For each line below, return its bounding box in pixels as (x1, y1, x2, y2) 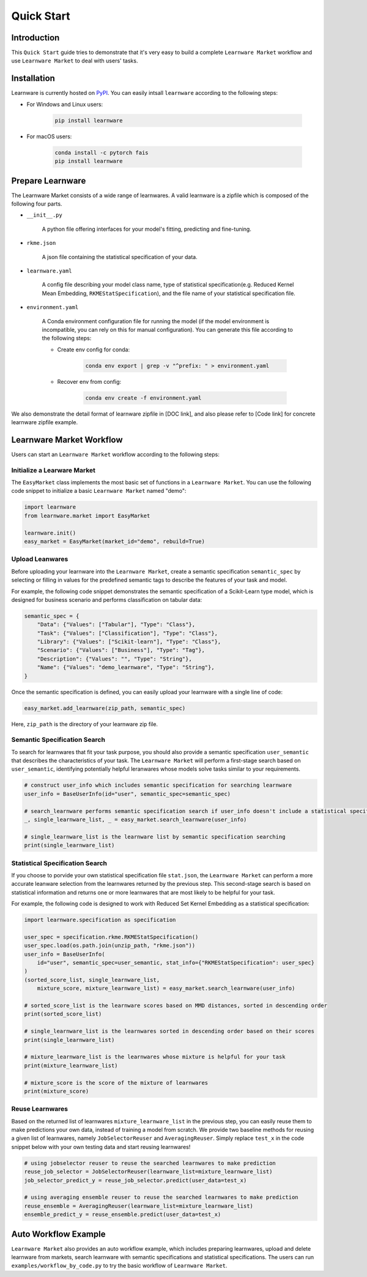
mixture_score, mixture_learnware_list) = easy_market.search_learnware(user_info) (37, 985, 295, 992)
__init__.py (26, 212, 62, 219)
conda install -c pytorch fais (54, 149, 149, 156)
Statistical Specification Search (11, 859, 107, 867)
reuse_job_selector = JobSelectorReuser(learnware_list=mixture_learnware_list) (24, 1168, 273, 1175)
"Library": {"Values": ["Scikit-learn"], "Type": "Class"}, (37, 638, 221, 645)
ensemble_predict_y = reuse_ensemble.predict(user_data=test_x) (24, 1211, 221, 1218)
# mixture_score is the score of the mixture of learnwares (24, 1079, 209, 1086)
